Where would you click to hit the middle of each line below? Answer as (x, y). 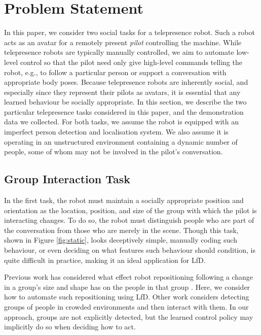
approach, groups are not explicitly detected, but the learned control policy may (129, 316)
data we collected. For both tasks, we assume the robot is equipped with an (122, 122)
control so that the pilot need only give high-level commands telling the (131, 62)
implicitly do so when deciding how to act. (70, 327)
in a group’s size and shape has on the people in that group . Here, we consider (127, 287)
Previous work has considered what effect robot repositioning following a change (129, 277)
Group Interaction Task (67, 179)
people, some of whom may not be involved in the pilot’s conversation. (114, 152)
